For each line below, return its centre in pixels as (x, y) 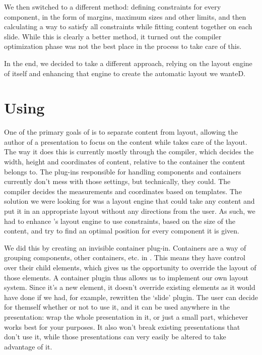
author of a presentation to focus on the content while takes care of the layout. (126, 141)
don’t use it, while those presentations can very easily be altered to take (115, 337)
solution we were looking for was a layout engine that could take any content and (129, 201)
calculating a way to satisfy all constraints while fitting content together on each (128, 26)
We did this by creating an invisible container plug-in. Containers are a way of (125, 247)
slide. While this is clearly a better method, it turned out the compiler (113, 36)
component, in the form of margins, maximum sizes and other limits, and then (125, 16)
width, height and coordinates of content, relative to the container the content (125, 162)
